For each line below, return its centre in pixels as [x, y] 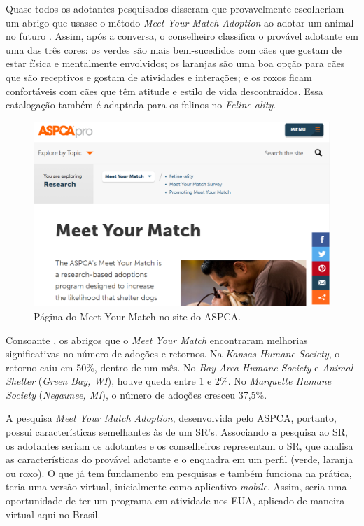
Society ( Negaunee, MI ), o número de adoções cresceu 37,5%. [136, 394]
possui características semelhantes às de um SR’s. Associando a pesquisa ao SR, [177, 432]
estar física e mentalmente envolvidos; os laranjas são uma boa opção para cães [175, 63]
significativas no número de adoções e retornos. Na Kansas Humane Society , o [173, 354]
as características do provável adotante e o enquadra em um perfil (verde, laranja [180, 459]
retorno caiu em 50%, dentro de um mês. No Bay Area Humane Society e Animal [180, 367]
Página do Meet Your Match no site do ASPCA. [138, 316]
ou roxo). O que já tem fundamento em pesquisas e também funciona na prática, [179, 472]
